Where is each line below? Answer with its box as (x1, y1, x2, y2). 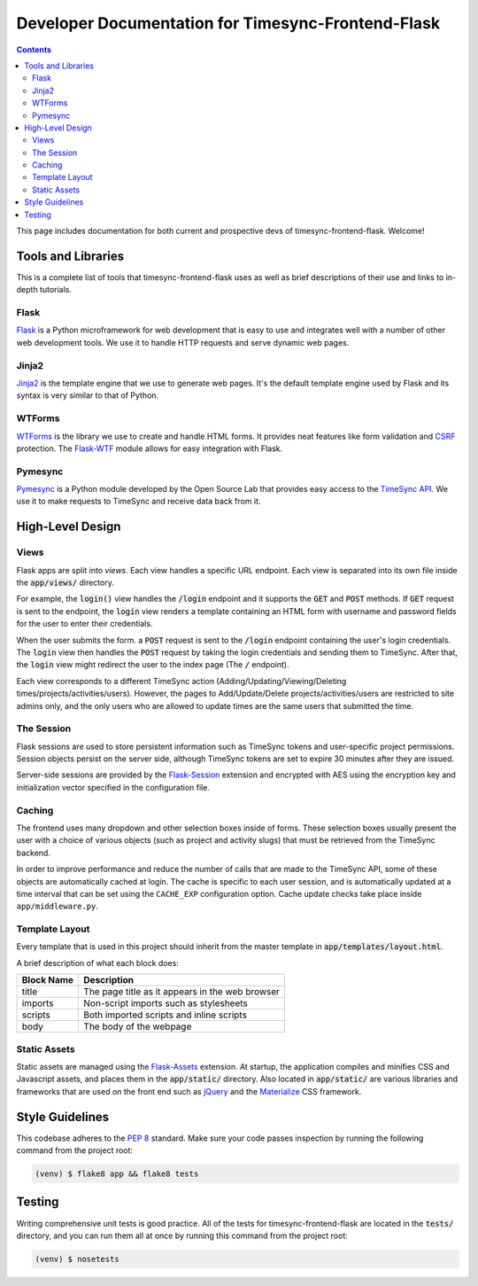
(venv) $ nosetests (35, 1254, 119, 1264)
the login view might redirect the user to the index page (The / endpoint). (16, 659, 289, 670)
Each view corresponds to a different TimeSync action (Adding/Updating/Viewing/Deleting (16, 675, 347, 686)
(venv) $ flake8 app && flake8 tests (35, 1169, 199, 1179)
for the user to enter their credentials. (16, 619, 153, 629)
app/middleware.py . (16, 900, 99, 912)
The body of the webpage (83, 1020, 192, 1033)
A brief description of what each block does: (16, 957, 179, 968)
